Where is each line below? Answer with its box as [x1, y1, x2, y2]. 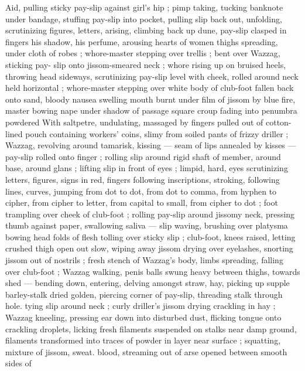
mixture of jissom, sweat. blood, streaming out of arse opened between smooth [5, 345, 287, 358]
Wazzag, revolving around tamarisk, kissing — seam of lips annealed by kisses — [5, 139, 296, 151]
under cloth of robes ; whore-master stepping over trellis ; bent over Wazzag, [5, 47, 280, 59]
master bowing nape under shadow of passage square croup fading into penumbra [5, 104, 297, 117]
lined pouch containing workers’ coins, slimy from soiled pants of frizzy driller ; [5, 127, 289, 139]
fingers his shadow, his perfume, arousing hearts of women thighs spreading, [5, 35, 278, 47]
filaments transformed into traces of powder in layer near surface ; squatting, [5, 334, 281, 346]
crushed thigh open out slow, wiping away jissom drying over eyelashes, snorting [5, 242, 293, 254]
